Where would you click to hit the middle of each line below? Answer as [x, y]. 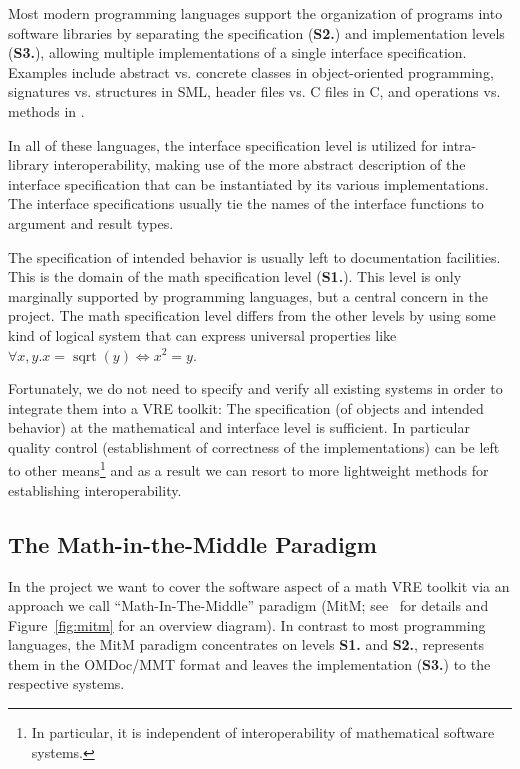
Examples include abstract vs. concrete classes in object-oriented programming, [251, 71]
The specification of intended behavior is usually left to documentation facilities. [254, 256]
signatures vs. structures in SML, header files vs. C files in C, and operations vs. [254, 91]
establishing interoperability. [95, 489]
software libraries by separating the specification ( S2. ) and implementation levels [256, 32]
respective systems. [66, 683]
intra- [459, 144]
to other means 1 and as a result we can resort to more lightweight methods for [248, 469]
